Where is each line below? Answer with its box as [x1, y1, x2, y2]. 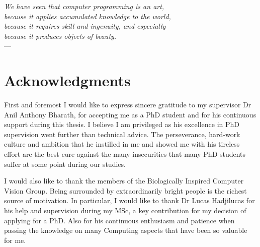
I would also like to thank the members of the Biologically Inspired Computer [4, 175, 244, 186]
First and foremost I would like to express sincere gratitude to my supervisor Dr [4, 99, 251, 110]
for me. [4, 234, 26, 245]
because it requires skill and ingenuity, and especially [4, 21, 166, 31]
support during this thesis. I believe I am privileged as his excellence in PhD [4, 119, 240, 130]
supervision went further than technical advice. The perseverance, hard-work [4, 129, 240, 139]
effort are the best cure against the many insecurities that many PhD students [4, 149, 246, 159]
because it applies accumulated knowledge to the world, [4, 11, 171, 21]
